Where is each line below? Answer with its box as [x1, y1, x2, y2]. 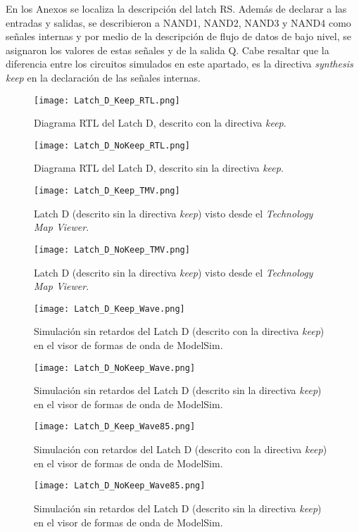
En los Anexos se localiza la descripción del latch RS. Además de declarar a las [6, 1, 347, 15]
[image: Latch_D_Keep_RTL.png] [34, 95, 180, 106]
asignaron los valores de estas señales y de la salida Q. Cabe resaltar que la [6, 42, 329, 57]
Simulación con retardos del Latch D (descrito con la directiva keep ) [34, 442, 327, 457]
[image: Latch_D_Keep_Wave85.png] [34, 422, 196, 432]
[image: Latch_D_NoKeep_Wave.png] [34, 362, 196, 373]
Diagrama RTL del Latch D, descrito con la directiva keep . [34, 115, 286, 130]
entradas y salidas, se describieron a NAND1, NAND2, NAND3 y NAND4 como [6, 15, 351, 30]
